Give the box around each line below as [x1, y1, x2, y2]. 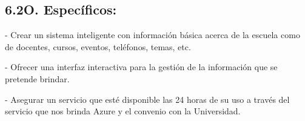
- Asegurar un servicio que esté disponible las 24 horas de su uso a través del [5, 93, 290, 105]
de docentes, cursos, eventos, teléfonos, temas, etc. [5, 40, 191, 53]
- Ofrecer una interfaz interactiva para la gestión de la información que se [5, 60, 278, 73]
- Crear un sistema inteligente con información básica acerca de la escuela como [5, 28, 300, 41]
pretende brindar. [5, 72, 70, 85]
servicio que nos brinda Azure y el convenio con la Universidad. [5, 105, 241, 117]
